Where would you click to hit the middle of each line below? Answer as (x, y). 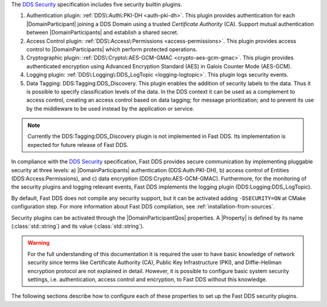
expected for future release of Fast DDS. (78, 144)
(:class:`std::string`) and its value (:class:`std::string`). (78, 226)
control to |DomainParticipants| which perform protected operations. (112, 49)
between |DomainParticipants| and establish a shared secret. (102, 33)
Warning (38, 243)
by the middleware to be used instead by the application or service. (111, 108)
